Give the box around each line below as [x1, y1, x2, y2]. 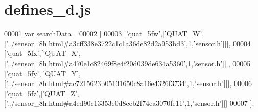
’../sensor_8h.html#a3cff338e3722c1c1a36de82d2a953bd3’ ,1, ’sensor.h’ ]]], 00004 [6, 38, 251, 48]
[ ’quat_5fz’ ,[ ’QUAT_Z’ [4, 88, 77, 98]
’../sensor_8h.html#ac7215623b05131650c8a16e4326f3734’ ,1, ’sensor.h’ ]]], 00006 [6, 78, 252, 89]
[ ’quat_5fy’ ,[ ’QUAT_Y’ [4, 68, 79, 78]
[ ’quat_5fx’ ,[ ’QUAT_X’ [4, 48, 79, 59]
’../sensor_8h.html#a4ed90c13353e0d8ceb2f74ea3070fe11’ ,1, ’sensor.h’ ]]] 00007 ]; [6, 98, 254, 108]
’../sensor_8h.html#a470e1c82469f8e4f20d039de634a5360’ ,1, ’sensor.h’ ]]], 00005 [6, 58, 251, 68]
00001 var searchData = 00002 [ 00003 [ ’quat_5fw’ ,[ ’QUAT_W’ [4, 28, 202, 39]
